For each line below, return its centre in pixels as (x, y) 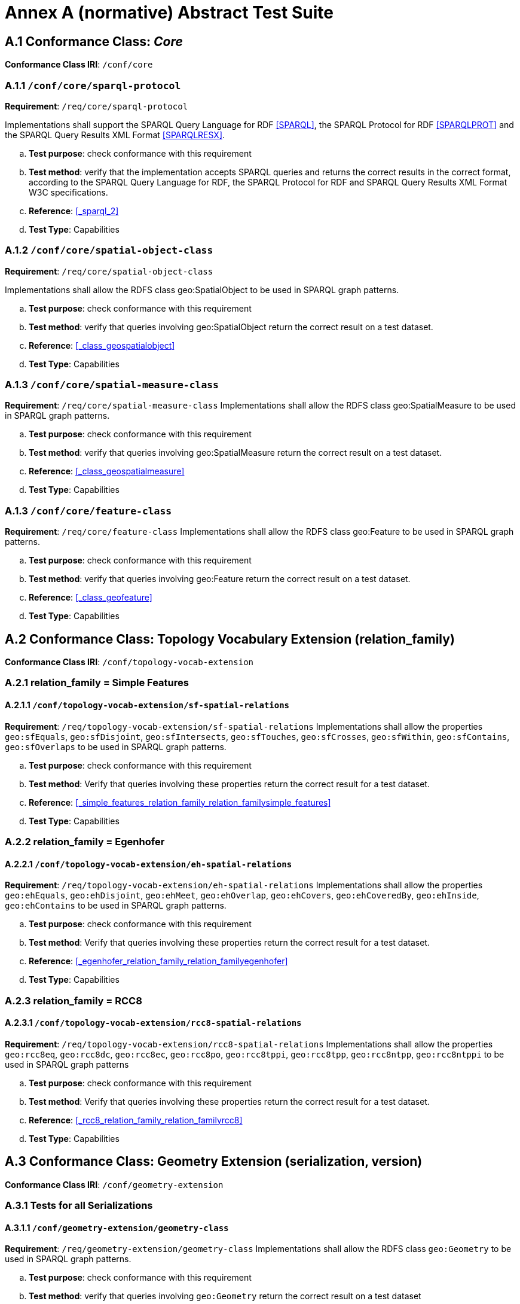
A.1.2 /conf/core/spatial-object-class (109, 250)
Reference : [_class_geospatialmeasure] (107, 471)
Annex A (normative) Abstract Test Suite (169, 13)
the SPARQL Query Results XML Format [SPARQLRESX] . (115, 135)
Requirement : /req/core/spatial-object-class (109, 271)
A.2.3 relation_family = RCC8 (74, 1000)
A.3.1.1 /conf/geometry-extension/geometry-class (117, 1227)
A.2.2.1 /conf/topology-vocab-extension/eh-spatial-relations (149, 864)
